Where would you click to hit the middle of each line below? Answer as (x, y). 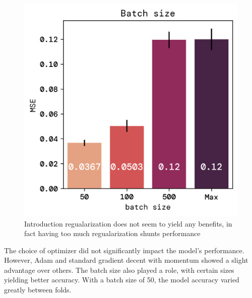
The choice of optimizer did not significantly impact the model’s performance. (124, 250)
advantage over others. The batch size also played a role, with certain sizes (119, 270)
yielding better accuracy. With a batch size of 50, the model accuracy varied (122, 280)
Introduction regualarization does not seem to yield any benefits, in (128, 223)
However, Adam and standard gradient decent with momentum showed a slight (126, 260)
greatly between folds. (38, 290)
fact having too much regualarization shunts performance (112, 233)
